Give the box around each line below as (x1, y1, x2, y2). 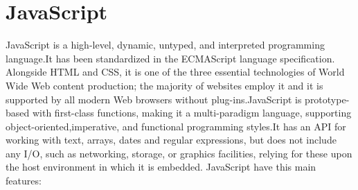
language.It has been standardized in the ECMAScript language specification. (6, 51, 335, 65)
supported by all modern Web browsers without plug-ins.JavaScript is (6, 92, 302, 106)
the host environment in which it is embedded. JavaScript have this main (6, 159, 316, 174)
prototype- (305, 92, 350, 106)
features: (6, 173, 42, 188)
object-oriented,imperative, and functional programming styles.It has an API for (6, 119, 346, 133)
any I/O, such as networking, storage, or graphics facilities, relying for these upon (6, 146, 352, 160)
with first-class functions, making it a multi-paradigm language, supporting (32, 105, 352, 120)
